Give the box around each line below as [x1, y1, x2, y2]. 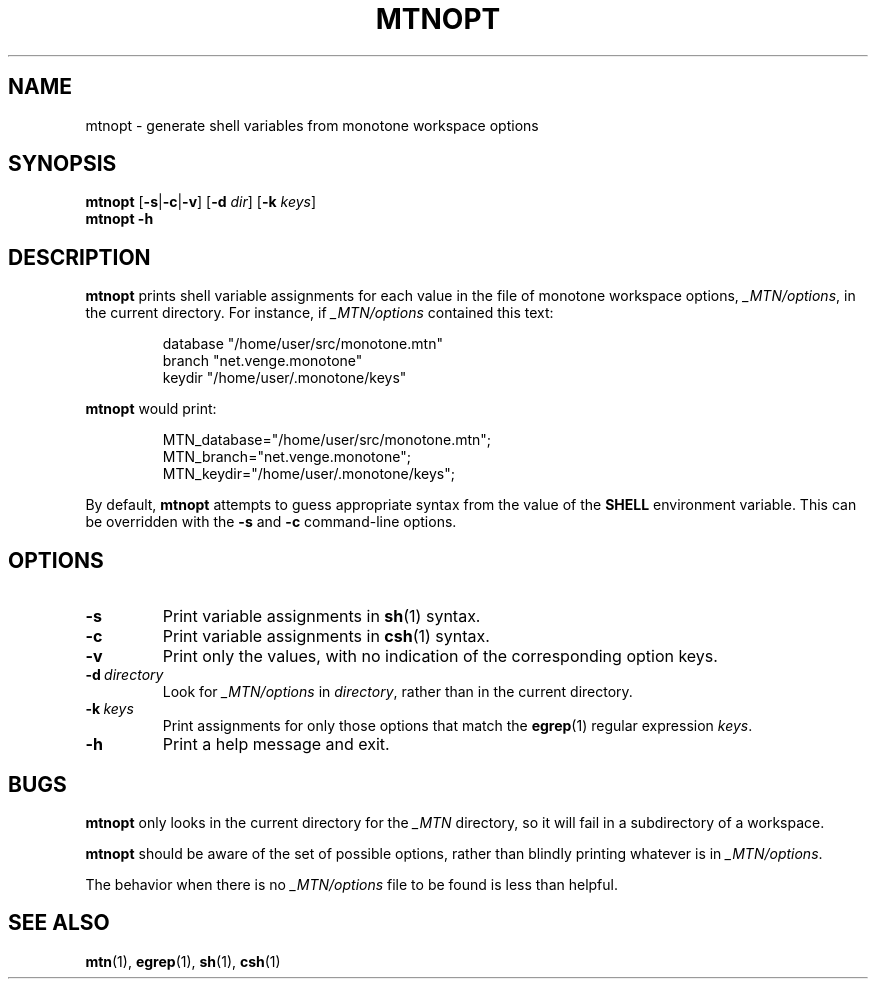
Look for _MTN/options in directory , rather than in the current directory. [162, 683, 633, 701]
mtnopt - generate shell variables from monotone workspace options [85, 116, 539, 134]
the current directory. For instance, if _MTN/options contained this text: [85, 304, 554, 322]
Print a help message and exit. [162, 734, 390, 755]
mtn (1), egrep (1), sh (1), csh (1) [85, 952, 281, 970]
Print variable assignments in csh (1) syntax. [162, 626, 490, 647]
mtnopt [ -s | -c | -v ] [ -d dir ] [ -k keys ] [85, 193, 317, 211]
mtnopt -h [85, 210, 154, 228]
